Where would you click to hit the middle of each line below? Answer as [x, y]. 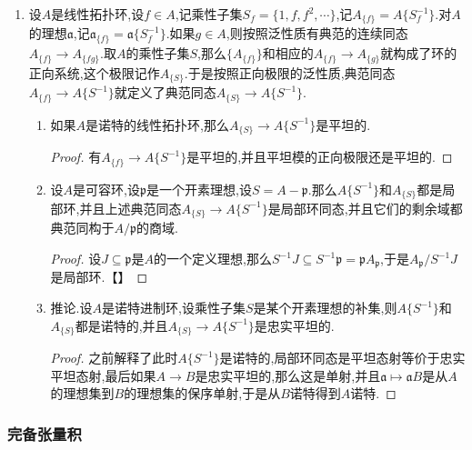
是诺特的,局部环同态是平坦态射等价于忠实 [342, 358]
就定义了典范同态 [165, 92]
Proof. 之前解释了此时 [114, 358]
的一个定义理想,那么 [213, 259]
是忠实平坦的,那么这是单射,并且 [288, 375]
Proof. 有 [76, 157]
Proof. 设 [76, 259]
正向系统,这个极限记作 [94, 72]
